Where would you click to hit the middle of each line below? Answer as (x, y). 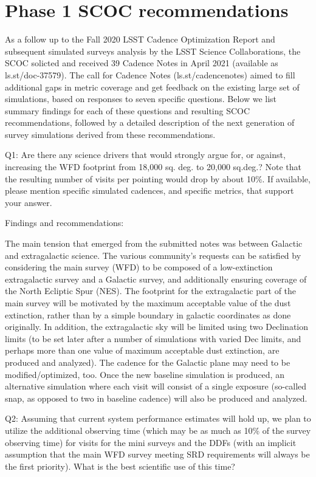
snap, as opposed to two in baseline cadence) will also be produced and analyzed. (156, 398)
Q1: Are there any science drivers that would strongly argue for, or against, (145, 155)
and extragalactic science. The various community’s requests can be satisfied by (153, 255)
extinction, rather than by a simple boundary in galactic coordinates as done (148, 314)
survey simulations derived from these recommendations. (110, 134)
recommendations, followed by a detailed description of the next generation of (150, 122)
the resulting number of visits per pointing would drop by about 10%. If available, (158, 178)
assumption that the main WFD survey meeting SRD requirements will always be (157, 454)
